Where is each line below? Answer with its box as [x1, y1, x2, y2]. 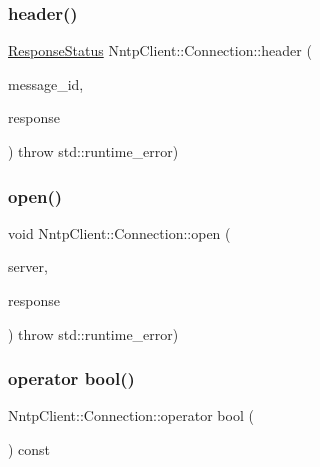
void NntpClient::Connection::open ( [8, 222, 231, 243]
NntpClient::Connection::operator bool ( [8, 405, 254, 426]
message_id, [8, 73, 84, 94]
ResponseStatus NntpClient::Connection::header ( [8, 40, 312, 61]
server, [8, 256, 48, 277]
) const [8, 439, 51, 459]
